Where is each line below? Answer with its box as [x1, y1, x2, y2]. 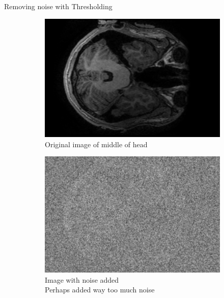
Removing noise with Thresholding [4, 1, 113, 11]
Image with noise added [45, 274, 119, 285]
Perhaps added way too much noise [45, 284, 155, 295]
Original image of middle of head [45, 139, 148, 149]
